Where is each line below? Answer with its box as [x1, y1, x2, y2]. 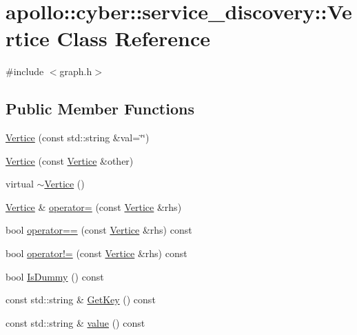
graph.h [59, 64, 92, 79]
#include [6, 64, 44, 79]
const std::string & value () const [6, 315, 145, 329]
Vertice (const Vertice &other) [6, 153, 134, 167]
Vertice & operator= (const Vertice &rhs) [6, 199, 182, 214]
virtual [6, 176, 34, 191]
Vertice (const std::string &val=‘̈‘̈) [6, 130, 150, 145]
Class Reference [57, 24, 210, 52]
